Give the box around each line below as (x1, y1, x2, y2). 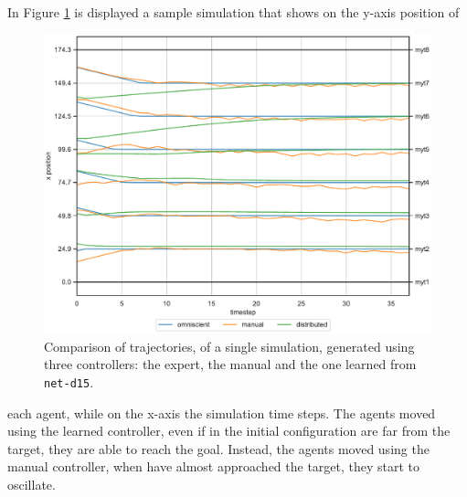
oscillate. (7, 474, 56, 493)
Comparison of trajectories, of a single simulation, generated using (44, 336, 415, 355)
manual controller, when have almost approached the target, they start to (7, 457, 420, 476)
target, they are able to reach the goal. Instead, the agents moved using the (7, 439, 430, 458)
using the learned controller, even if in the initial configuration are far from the (7, 421, 451, 440)
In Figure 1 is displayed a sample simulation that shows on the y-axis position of (7, 3, 460, 21)
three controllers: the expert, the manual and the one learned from (44, 354, 417, 374)
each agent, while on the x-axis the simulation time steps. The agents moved (7, 403, 436, 422)
